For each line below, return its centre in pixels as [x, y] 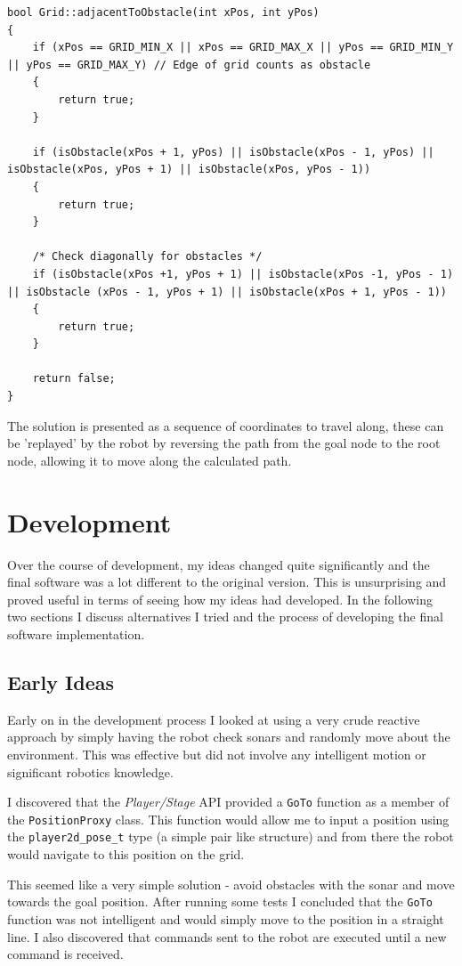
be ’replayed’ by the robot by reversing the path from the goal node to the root [224, 443]
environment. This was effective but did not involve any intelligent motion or [217, 754]
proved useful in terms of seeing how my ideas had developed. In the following [220, 599]
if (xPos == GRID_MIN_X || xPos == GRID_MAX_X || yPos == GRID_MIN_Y [243, 48]
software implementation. [76, 633]
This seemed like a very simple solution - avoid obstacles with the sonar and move [231, 884]
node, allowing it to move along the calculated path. [150, 460]
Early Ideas [61, 682]
